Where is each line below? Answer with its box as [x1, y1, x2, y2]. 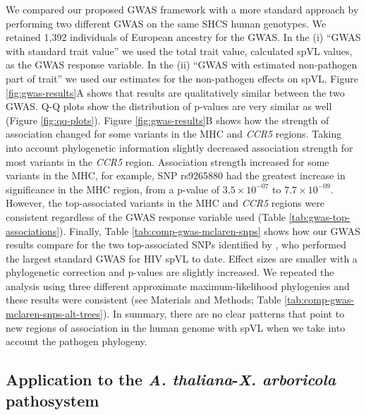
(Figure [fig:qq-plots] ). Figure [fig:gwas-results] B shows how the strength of [6, 112, 329, 127]
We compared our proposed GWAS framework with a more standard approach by [6, 2, 359, 16]
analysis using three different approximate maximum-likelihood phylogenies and [6, 278, 350, 293]
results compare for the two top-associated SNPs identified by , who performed [6, 237, 346, 252]
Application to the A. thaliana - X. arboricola [6, 368, 336, 390]
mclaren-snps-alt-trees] [6, 306, 103, 321]
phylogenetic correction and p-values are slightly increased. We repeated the [6, 265, 334, 279]
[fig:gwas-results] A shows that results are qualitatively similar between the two [6, 85, 345, 100]
